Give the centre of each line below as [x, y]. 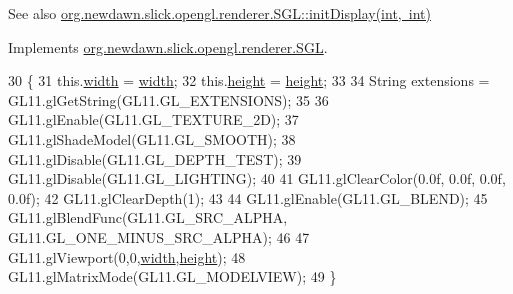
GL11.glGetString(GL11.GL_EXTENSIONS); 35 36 [168, 99]
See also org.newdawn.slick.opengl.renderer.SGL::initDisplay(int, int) [219, 13]
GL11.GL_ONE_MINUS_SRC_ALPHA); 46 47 [159, 236]
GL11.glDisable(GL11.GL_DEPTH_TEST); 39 [155, 158]
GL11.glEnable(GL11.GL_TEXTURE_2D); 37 [153, 119]
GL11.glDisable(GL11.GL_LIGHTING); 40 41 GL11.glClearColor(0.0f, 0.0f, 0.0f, [257, 178]
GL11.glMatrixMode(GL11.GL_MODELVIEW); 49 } [172, 276]
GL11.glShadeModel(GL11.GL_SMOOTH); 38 [152, 138]
